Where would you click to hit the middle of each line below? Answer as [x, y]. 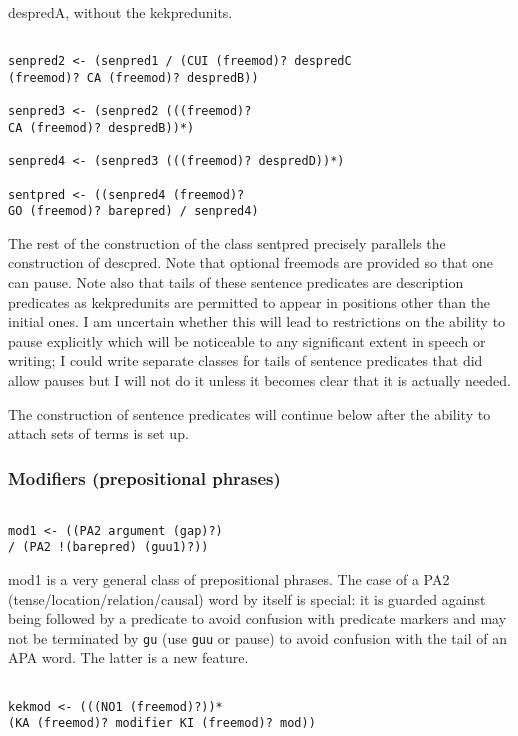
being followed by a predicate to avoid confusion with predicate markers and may [257, 618]
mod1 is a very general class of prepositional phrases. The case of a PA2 [229, 578]
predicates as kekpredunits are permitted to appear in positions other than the [249, 301]
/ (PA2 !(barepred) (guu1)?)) [108, 547]
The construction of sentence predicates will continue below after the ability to [249, 413]
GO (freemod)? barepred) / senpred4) [133, 211]
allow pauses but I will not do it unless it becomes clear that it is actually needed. [259, 379]
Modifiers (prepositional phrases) [144, 477]
